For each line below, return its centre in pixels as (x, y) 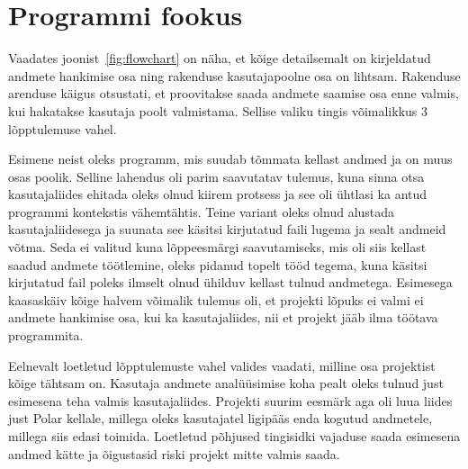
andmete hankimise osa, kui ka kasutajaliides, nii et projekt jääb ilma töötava (223, 317)
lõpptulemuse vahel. (63, 128)
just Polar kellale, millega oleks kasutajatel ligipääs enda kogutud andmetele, (220, 418)
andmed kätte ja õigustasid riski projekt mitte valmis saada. (174, 453)
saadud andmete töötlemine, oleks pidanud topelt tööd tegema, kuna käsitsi (218, 264)
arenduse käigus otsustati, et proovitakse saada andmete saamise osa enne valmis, (234, 93)
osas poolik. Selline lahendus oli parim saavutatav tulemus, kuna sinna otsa (216, 176)
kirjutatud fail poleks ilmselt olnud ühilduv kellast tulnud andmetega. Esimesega (230, 282)
